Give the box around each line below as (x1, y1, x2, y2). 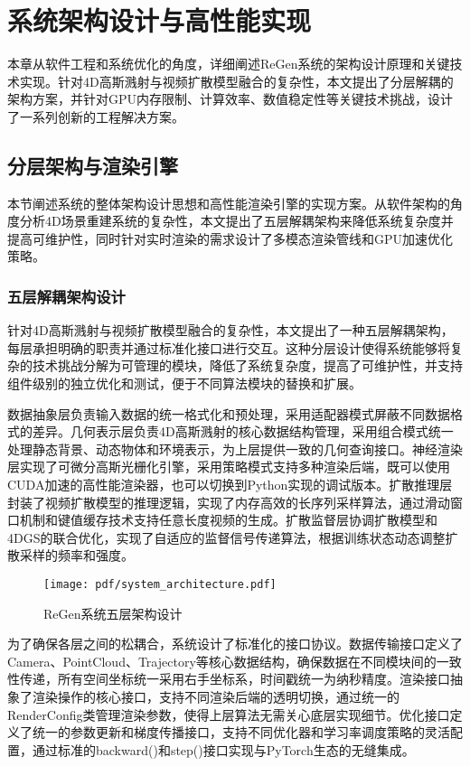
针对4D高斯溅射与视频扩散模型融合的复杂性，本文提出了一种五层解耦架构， (7, 321, 454, 340)
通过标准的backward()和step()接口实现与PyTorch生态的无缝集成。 (32, 740, 415, 759)
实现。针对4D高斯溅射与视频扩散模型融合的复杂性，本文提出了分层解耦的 (19, 71, 454, 90)
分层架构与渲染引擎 (7, 151, 178, 179)
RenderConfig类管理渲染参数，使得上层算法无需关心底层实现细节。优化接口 (7, 705, 450, 724)
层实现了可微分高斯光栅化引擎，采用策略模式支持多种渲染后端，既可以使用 (7, 457, 450, 476)
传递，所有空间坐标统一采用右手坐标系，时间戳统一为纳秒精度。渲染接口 (19, 669, 450, 688)
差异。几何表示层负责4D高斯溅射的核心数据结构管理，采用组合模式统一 (32, 422, 454, 441)
